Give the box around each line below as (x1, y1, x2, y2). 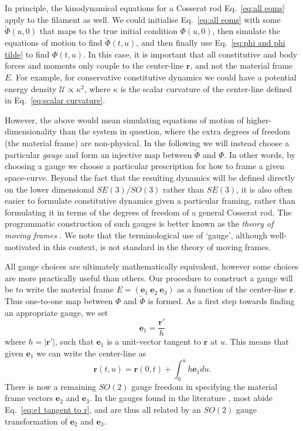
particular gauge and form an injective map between (5, 148, 192, 160)
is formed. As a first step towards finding (148, 295, 295, 307)
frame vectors (5, 392, 53, 404)
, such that (55, 335, 94, 348)
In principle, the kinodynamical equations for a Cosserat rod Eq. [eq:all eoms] (5, 2, 285, 14)
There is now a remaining (5, 380, 97, 392)
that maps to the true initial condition (39, 25, 178, 37)
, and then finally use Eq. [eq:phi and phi (136, 36, 285, 49)
